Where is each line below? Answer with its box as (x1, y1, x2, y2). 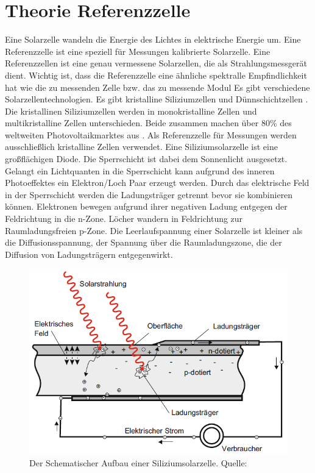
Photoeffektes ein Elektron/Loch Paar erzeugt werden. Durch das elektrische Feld (5, 176, 310, 189)
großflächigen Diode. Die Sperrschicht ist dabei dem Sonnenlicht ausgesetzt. (5, 152, 288, 165)
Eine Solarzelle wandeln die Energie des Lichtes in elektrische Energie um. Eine (5, 33, 301, 46)
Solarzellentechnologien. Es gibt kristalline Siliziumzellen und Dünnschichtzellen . (5, 93, 308, 105)
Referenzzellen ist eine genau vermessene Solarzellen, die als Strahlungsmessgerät (5, 57, 307, 69)
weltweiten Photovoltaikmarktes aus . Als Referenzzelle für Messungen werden (5, 128, 297, 141)
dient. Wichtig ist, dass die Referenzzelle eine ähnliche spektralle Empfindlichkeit (5, 68, 307, 81)
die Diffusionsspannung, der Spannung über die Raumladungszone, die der (5, 236, 282, 249)
